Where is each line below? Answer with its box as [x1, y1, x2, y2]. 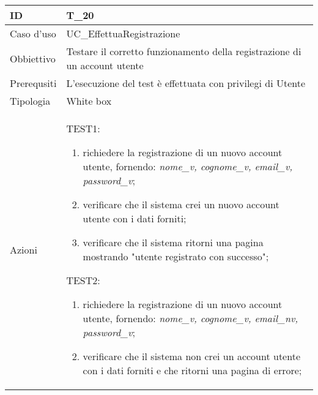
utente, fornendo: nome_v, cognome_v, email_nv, [83, 311, 298, 325]
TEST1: [66, 121, 100, 135]
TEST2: [66, 273, 100, 287]
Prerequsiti [10, 76, 57, 90]
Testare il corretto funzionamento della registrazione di [66, 44, 301, 58]
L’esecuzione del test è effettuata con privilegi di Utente [66, 76, 306, 90]
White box [66, 94, 112, 108]
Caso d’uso [10, 26, 56, 40]
